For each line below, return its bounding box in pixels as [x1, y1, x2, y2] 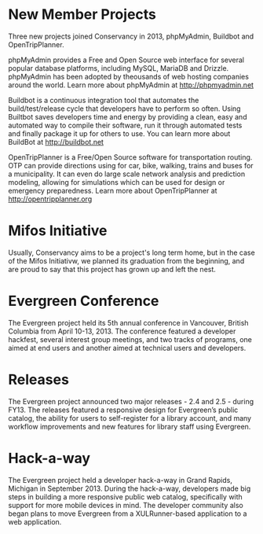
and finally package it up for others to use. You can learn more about [8, 128, 231, 138]
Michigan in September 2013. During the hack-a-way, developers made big [8, 484, 251, 493]
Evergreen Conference [8, 293, 159, 310]
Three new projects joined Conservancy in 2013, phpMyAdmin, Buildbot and [8, 31, 254, 41]
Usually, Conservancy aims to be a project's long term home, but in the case [8, 248, 255, 257]
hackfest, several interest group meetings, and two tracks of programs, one [8, 334, 253, 344]
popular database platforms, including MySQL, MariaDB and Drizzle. [8, 63, 229, 72]
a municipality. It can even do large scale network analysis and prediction [8, 169, 246, 179]
